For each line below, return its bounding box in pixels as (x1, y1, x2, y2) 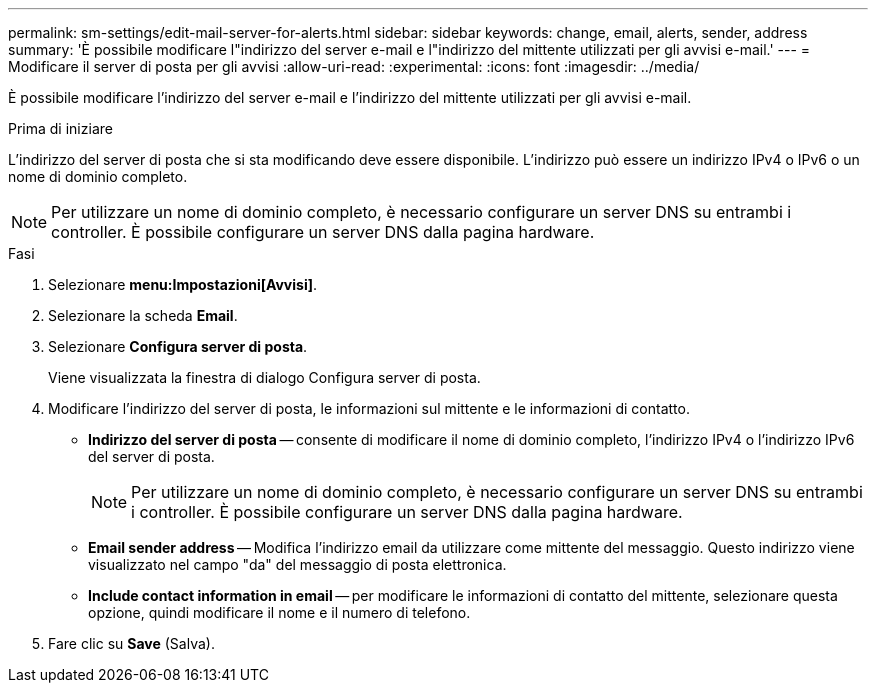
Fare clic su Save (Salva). (48, 635, 215, 652)
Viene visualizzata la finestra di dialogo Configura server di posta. (48, 369, 481, 386)
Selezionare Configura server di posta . (48, 338, 308, 355)
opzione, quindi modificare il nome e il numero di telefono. (88, 604, 471, 621)
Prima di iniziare (8, 120, 113, 137)
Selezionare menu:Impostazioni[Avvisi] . (48, 276, 318, 293)
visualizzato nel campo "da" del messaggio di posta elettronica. (88, 556, 507, 573)
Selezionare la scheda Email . (48, 307, 238, 324)
